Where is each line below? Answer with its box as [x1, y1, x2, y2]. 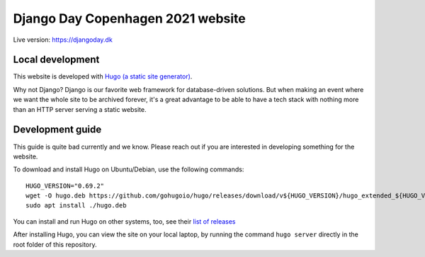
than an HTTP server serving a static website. [13, 105, 147, 113]
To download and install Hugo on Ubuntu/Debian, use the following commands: [13, 165, 244, 173]
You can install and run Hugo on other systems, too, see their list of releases [13, 217, 237, 226]
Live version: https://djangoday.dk [13, 35, 113, 44]
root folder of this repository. [13, 240, 97, 249]
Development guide [13, 124, 102, 136]
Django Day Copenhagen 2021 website [13, 11, 246, 26]
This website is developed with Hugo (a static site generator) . [13, 72, 193, 81]
